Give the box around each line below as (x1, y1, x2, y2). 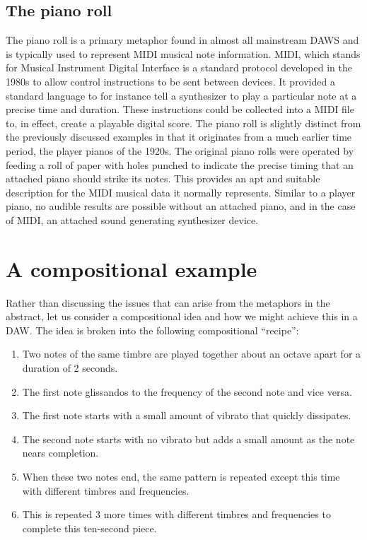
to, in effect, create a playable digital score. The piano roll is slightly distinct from (6, 115, 361, 130)
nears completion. (22, 445, 99, 460)
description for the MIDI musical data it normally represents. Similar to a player (6, 184, 356, 199)
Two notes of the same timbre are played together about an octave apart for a (22, 346, 361, 361)
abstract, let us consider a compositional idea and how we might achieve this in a (6, 309, 358, 324)
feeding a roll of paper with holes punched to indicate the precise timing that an (6, 157, 354, 172)
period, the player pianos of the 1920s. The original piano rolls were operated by (6, 143, 354, 158)
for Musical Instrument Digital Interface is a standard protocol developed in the (6, 60, 352, 75)
